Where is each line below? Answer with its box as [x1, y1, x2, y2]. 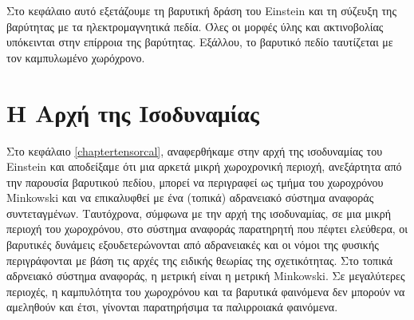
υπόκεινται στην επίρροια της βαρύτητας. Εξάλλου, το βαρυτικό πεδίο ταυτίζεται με [6, 34, 393, 50]
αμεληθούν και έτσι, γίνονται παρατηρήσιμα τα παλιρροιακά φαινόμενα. [6, 298, 338, 315]
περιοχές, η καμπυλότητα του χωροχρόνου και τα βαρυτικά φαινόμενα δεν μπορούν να [6, 282, 405, 299]
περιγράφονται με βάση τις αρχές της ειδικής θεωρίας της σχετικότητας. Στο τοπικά [6, 251, 393, 268]
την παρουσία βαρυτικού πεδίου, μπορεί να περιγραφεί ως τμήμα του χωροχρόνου [6, 173, 384, 190]
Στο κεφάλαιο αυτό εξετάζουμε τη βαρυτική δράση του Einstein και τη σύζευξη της [6, 2, 396, 18]
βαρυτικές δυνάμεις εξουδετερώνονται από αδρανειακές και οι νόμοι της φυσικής [6, 236, 379, 253]
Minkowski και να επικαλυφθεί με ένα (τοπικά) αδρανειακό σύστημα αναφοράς [6, 189, 374, 206]
